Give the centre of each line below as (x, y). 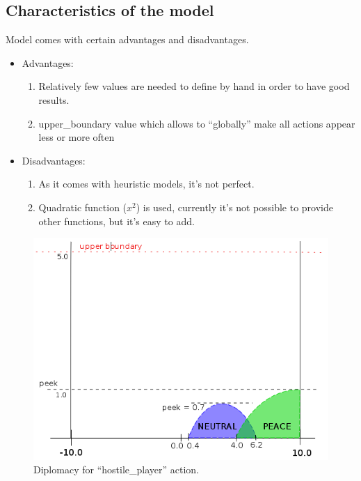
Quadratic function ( (83, 207)
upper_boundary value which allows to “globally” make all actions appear (197, 123)
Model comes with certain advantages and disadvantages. (127, 39)
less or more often (77, 137)
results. (54, 99)
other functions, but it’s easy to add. (117, 221)
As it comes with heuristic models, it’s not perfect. (146, 184)
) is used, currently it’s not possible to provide (234, 207)
